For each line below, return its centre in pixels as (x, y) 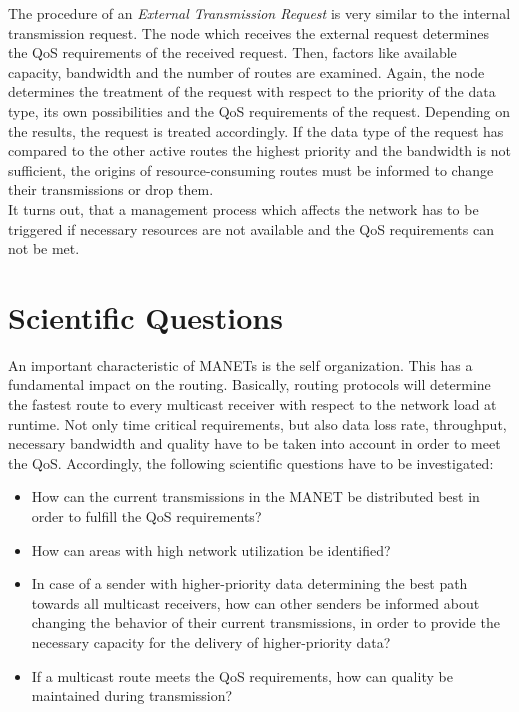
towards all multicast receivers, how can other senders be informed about (255, 602)
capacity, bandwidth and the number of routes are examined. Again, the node (246, 71)
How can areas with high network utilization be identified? (211, 549)
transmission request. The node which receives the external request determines (248, 32)
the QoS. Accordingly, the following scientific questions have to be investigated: (251, 462)
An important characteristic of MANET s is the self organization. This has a (240, 364)
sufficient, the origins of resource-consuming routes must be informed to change (251, 169)
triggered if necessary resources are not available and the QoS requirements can (251, 228)
